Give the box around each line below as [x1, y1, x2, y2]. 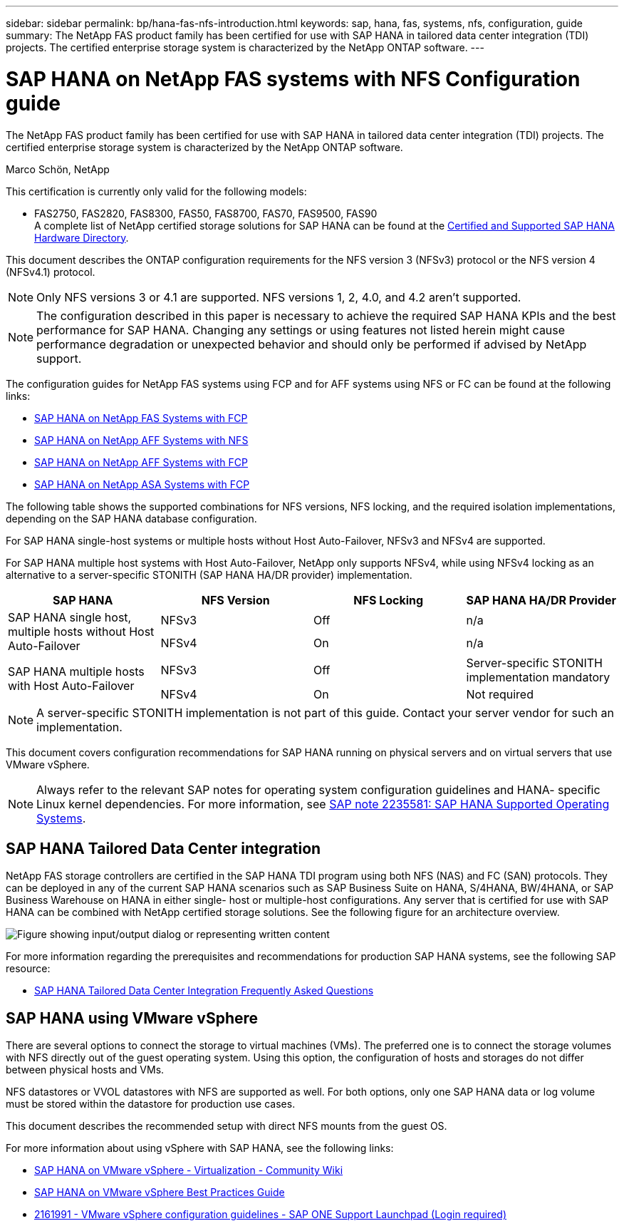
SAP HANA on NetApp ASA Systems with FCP [34, 478, 250, 490]
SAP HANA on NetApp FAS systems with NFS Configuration [6, 66, 581, 91]
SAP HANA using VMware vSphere [6, 1009, 259, 1027]
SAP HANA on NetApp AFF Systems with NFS [34, 433, 249, 446]
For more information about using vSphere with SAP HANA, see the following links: [6, 1142, 394, 1155]
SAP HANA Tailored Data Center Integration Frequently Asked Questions [34, 984, 374, 997]
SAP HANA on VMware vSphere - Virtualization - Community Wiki [34, 1164, 343, 1177]
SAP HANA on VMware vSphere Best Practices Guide [34, 1186, 285, 1199]
